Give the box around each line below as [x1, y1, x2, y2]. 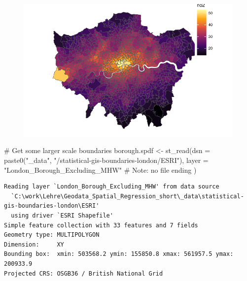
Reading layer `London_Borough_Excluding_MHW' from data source [4, 183, 219, 190]
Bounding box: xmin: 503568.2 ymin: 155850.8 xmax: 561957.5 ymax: [4, 250, 234, 258]
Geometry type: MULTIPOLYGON [4, 231, 100, 239]
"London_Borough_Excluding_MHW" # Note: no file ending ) [4, 164, 197, 175]
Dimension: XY [4, 241, 64, 248]
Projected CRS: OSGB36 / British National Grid [4, 270, 163, 277]
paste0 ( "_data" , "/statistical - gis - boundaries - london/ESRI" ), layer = [4, 155, 209, 165]
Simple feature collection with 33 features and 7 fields [4, 221, 198, 229]
